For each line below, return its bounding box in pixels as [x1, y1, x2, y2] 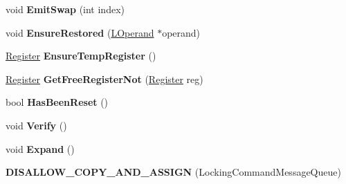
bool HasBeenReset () [6, 95, 109, 109]
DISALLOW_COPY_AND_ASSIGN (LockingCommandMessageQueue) [6, 165, 341, 179]
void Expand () [6, 141, 75, 156]
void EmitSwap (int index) [6, 2, 125, 16]
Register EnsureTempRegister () [6, 48, 156, 63]
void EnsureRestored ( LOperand [6, 25, 154, 39]
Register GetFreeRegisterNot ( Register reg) [6, 71, 203, 86]
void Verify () [6, 118, 67, 132]
